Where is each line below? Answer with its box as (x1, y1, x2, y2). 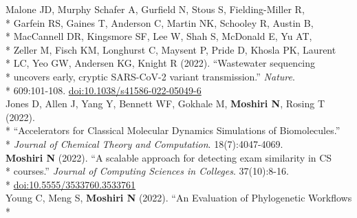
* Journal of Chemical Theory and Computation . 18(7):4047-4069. (6, 136, 283, 151)
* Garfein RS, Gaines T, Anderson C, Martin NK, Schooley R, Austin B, (6, 15, 314, 30)
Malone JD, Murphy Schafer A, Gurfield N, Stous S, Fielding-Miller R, (6, 2, 305, 16)
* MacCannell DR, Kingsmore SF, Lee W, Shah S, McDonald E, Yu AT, (6, 29, 312, 43)
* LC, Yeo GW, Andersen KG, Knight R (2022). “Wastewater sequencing (6, 56, 316, 70)
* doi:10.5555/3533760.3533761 (6, 177, 136, 191)
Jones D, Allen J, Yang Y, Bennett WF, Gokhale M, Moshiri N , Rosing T (6, 96, 325, 111)
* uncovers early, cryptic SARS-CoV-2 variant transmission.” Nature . (6, 69, 295, 83)
